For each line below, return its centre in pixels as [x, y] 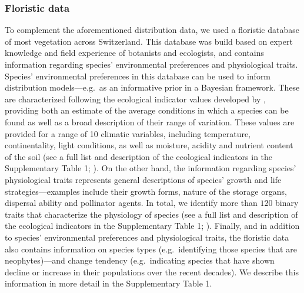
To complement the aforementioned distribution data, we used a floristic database [152, 30]
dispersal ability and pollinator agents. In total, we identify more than [131, 203]
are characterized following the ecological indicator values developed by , [135, 99]
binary [287, 203]
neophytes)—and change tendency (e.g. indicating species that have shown [140, 260]
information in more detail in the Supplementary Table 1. [108, 283]
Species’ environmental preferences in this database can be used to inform [138, 76]
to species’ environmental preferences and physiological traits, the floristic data [147, 237]
